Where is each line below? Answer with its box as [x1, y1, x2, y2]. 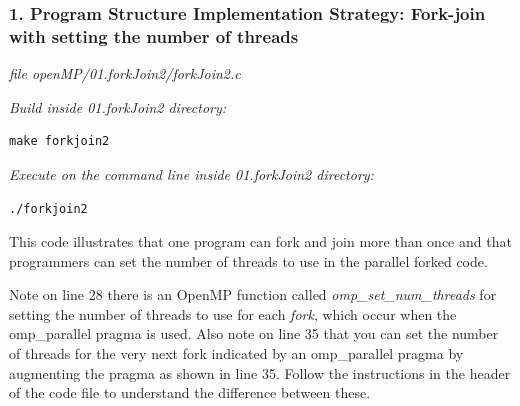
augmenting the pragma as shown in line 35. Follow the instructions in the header [9, 362, 511, 383]
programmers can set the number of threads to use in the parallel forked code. [9, 250, 488, 271]
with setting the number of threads [9, 23, 299, 48]
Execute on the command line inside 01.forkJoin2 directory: [9, 163, 374, 184]
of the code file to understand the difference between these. [9, 382, 371, 403]
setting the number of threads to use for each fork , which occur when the [9, 303, 457, 324]
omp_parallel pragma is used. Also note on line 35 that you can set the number [9, 323, 499, 344]
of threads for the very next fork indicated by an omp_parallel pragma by [9, 343, 464, 364]
